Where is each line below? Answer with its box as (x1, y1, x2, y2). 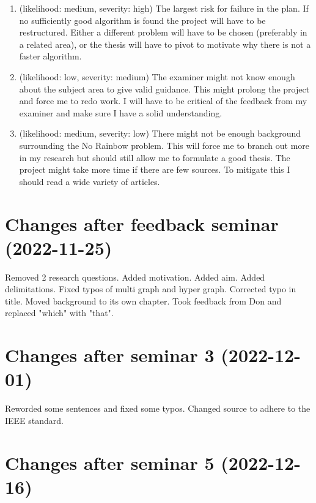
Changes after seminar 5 (5, 450, 215, 475)
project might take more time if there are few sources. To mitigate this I (19, 163, 290, 176)
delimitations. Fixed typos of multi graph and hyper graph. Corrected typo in (5, 282, 296, 295)
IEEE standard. (5, 414, 64, 426)
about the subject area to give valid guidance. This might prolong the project (19, 82, 310, 95)
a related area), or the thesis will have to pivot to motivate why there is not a (19, 37, 311, 50)
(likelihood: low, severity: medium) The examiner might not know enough (19, 70, 295, 83)
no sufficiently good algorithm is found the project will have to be (19, 13, 266, 26)
